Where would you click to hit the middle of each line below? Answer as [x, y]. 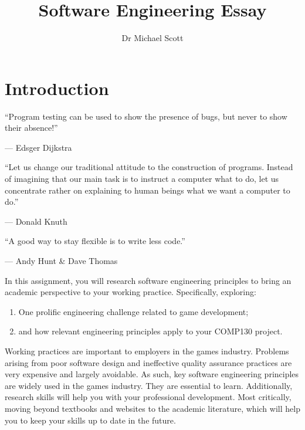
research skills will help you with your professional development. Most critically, [148, 397]
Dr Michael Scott [152, 38]
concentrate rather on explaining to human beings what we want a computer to [148, 190]
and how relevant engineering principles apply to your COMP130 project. [150, 331]
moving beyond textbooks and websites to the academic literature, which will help [152, 408]
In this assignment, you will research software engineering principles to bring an [148, 280]
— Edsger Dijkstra [38, 147]
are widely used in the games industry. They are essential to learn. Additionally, [149, 385]
